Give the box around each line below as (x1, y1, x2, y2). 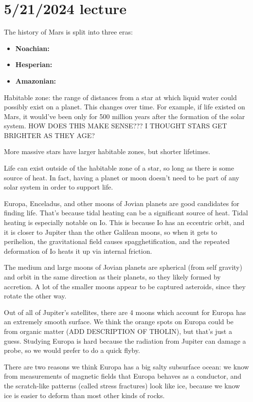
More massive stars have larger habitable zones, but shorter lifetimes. (4, 146, 211, 157)
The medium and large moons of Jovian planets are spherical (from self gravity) (4, 262, 242, 272)
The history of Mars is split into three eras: (4, 27, 133, 37)
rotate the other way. (4, 291, 67, 301)
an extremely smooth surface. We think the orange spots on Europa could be (4, 316, 234, 327)
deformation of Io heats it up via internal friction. (4, 245, 152, 256)
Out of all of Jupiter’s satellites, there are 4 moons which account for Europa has (4, 307, 246, 317)
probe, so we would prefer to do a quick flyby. (4, 345, 140, 355)
